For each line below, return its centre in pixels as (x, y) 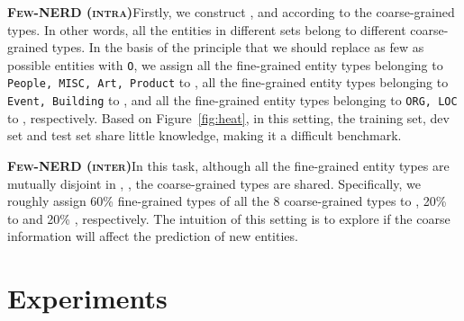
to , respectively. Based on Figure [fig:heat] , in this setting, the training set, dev (228, 117)
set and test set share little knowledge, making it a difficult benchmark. (205, 135)
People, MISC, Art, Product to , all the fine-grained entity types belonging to (228, 82)
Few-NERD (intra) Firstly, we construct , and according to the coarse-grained (231, 12)
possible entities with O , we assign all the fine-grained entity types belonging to (225, 64)
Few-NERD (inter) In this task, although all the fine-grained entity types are (228, 165)
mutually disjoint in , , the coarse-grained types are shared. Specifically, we (214, 183)
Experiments (87, 298)
